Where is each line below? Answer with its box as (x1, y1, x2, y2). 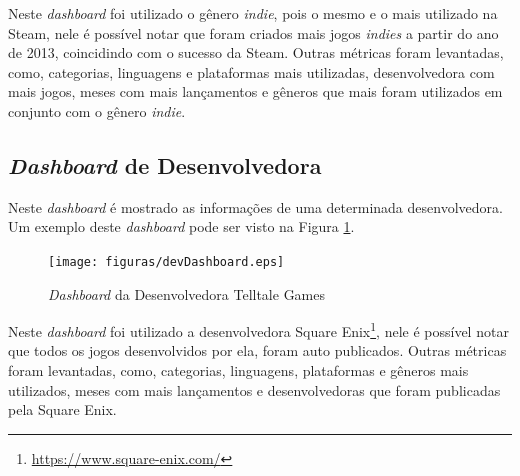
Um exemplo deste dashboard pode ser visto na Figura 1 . (8, 216, 355, 237)
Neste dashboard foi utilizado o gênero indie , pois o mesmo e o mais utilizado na (8, 3, 498, 23)
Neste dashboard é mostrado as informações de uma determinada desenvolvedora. (8, 196, 503, 217)
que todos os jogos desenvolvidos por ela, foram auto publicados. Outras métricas (8, 340, 507, 361)
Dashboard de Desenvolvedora (8, 149, 322, 180)
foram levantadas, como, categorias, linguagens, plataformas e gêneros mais (8, 360, 469, 381)
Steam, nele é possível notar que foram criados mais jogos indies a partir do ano (8, 22, 499, 43)
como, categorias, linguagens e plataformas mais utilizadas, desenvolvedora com (8, 61, 495, 82)
